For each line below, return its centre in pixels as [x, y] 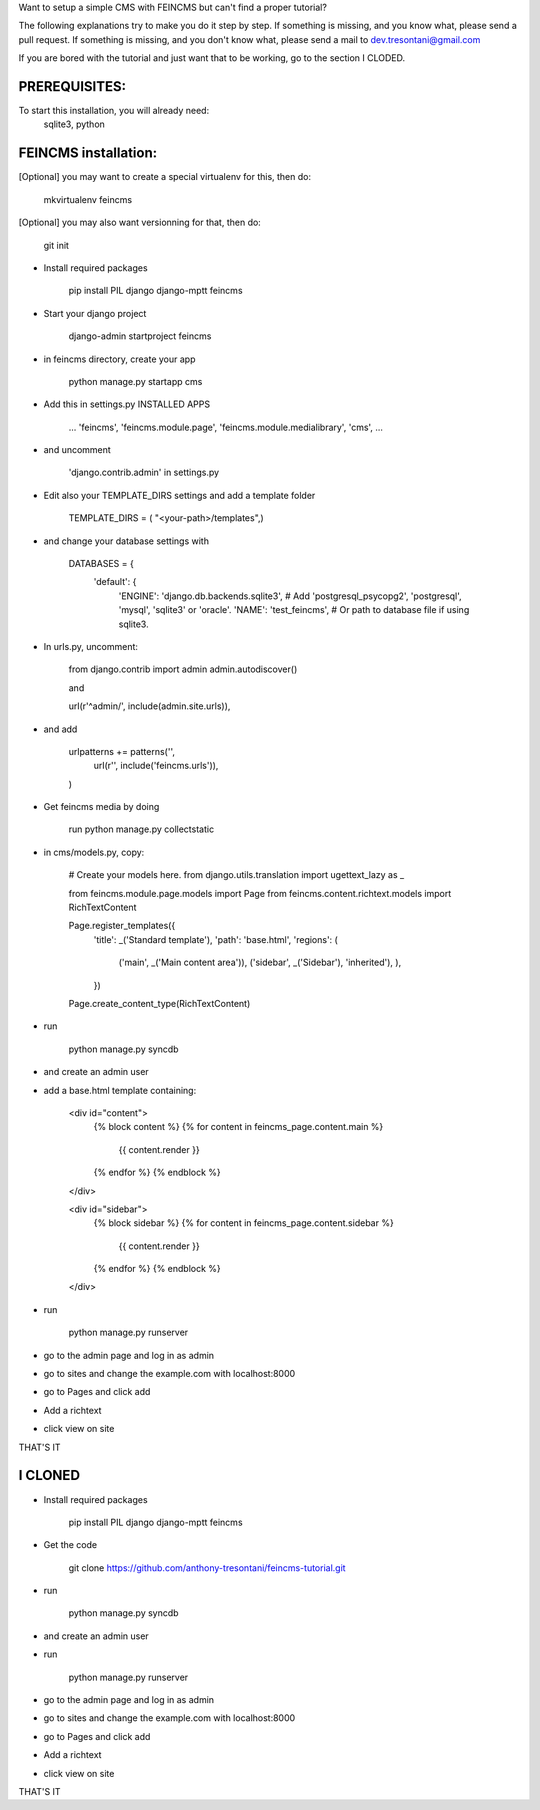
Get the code [70, 1545]
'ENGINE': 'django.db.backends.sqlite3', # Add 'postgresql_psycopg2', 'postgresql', [290, 596]
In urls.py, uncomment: [91, 646]
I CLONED [49, 1475]
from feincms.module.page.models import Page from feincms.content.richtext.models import [260, 893]
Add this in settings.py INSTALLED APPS [126, 404]
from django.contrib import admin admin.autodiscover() [183, 669]
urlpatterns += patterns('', [121, 751]
